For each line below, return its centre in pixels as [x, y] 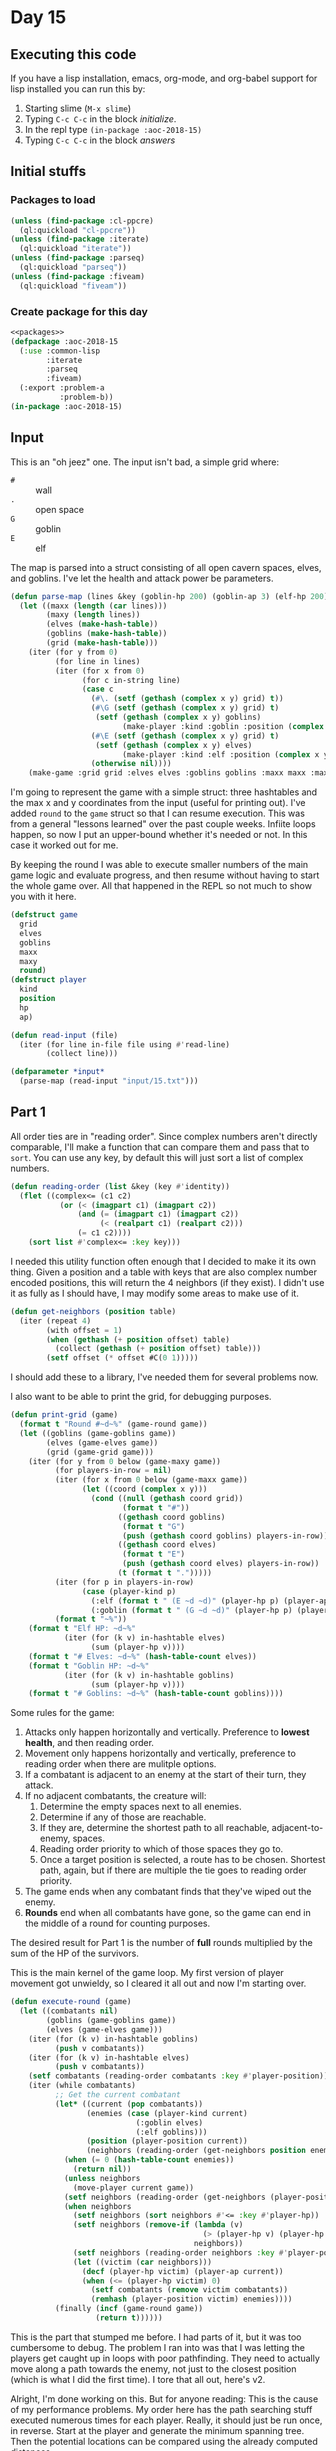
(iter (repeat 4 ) [55, 1321]
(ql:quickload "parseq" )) [73, 267]
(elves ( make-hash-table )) [102, 624]
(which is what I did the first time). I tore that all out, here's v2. [138, 2379]
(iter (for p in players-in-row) [124, 1582]
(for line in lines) [97, 661]
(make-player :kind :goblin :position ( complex [223, 726]
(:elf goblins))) [171, 2132]
